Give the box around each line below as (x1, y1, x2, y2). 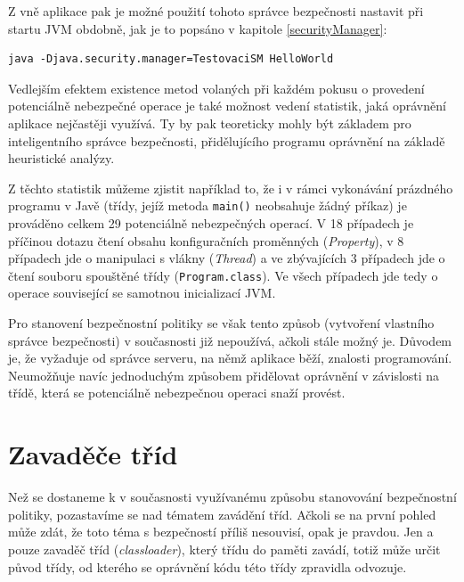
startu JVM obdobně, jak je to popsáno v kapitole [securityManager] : (8, 19, 387, 37)
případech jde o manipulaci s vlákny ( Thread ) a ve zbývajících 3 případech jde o (8, 249, 445, 267)
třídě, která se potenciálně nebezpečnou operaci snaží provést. (8, 383, 346, 402)
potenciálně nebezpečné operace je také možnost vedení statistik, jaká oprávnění (8, 96, 446, 115)
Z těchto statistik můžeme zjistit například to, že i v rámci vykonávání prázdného (8, 178, 453, 197)
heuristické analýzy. (8, 149, 115, 168)
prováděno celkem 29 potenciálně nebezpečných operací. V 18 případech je (8, 214, 414, 232)
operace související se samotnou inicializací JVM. (8, 283, 276, 302)
